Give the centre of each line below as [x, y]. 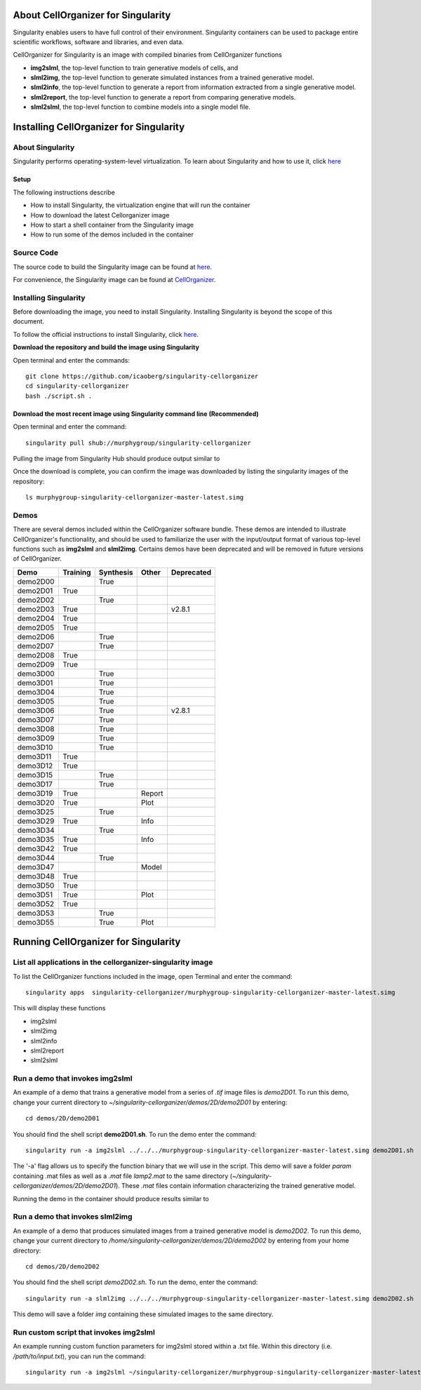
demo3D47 [36, 867]
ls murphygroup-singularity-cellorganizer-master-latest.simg [135, 497]
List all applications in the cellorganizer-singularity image [113, 963]
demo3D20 [36, 802]
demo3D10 [35, 747]
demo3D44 [36, 857]
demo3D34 [36, 830]
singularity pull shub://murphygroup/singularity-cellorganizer [139, 443]
